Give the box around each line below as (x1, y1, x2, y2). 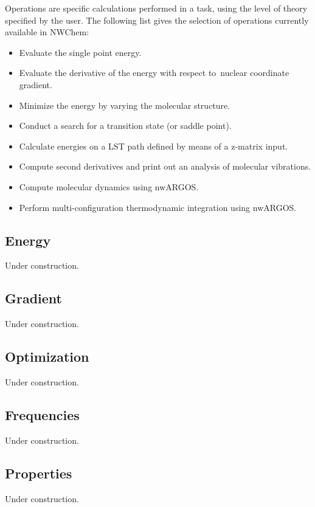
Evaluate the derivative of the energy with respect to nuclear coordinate (19, 66, 289, 79)
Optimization (5, 347, 89, 366)
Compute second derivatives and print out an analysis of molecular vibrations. (19, 160, 311, 173)
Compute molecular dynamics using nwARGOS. (19, 180, 199, 193)
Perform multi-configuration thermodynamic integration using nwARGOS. (19, 201, 297, 213)
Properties (5, 463, 72, 482)
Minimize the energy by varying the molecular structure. (19, 98, 230, 111)
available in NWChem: (5, 26, 89, 38)
